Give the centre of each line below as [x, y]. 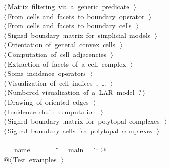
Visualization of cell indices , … [57, 83]
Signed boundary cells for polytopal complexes [80, 130]
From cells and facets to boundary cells [70, 26]
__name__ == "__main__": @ [55, 149]
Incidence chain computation [52, 111]
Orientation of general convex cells [62, 45]
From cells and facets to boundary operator [76, 16]
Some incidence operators [47, 73]
